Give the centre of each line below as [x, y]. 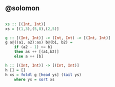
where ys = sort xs [34, 79]
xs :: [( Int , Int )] [25, 24]
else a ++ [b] [29, 56]
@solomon [22, 8]
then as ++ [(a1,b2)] [36, 52]
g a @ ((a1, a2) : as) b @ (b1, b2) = [39, 42]
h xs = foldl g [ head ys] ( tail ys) [43, 74]
